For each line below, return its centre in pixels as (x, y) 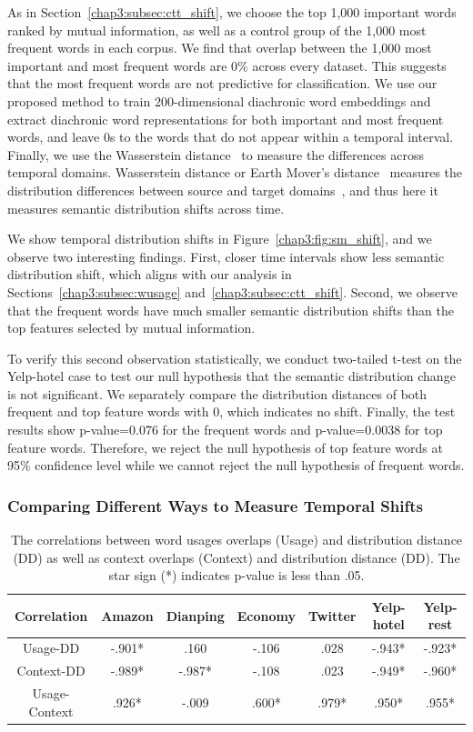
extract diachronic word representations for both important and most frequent (226, 119)
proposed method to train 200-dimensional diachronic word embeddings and (219, 100)
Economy (266, 615)
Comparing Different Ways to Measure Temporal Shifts (215, 505)
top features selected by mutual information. (131, 328)
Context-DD (51, 671)
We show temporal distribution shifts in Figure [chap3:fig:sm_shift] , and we (220, 239)
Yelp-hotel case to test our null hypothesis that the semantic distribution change (231, 376)
